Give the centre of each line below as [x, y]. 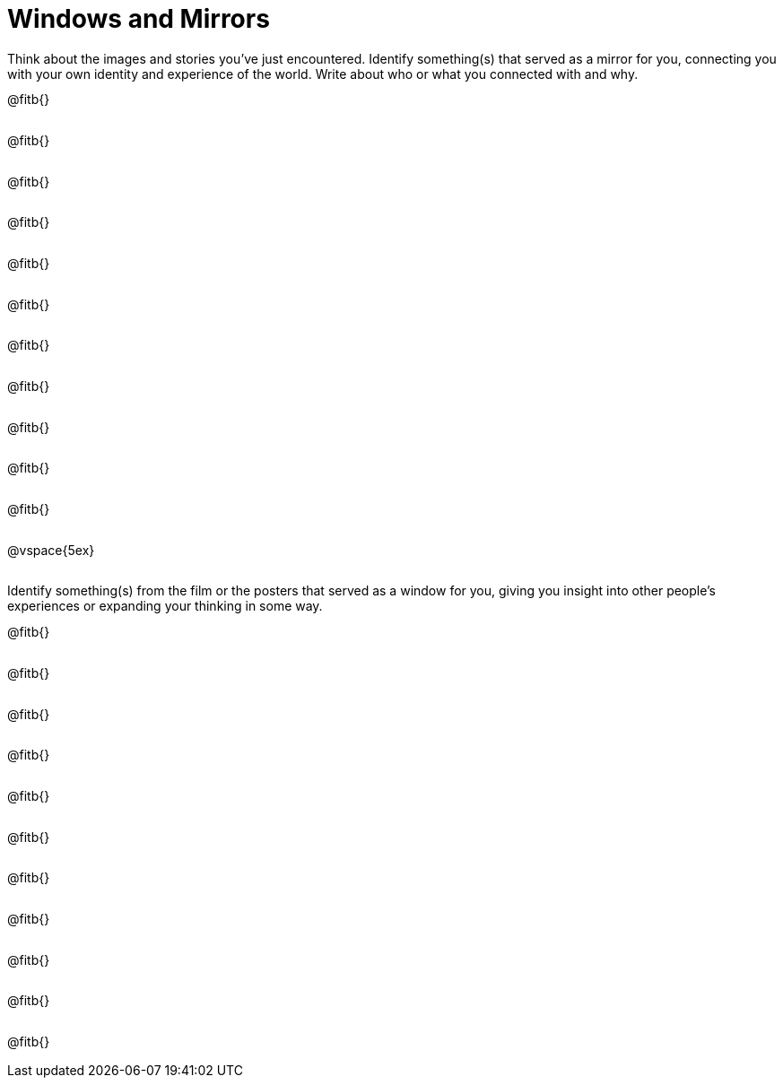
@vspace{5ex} [51, 550]
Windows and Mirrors [139, 19]
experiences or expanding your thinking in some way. [165, 606]
